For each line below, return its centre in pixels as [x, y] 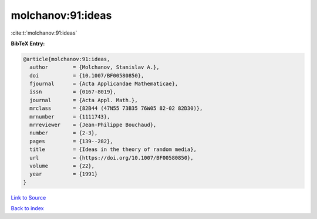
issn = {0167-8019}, [73, 92]
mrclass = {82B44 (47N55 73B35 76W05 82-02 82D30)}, [116, 108]
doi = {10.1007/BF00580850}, [87, 75]
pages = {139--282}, [72, 141]
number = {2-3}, [64, 133]
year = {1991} [64, 174]
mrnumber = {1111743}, [70, 117]
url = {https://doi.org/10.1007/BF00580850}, [112, 158]
